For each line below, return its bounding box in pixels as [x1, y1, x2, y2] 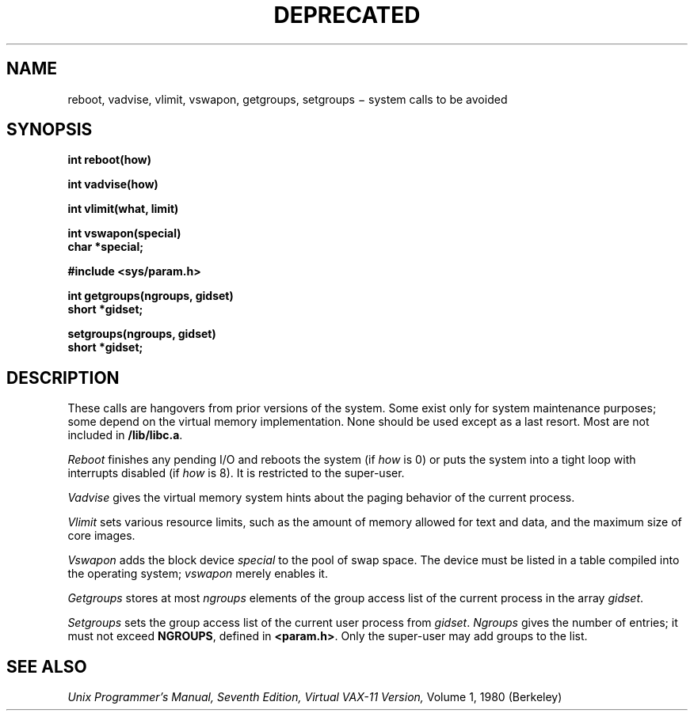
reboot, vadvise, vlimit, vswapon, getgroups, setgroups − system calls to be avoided [67, 92, 508, 106]
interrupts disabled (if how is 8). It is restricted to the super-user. [67, 466, 405, 480]
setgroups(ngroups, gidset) [67, 327, 216, 341]
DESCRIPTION [6, 367, 120, 388]
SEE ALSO [6, 656, 87, 677]
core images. [67, 529, 135, 543]
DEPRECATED [273, 2, 421, 28]
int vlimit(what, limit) [67, 202, 179, 216]
